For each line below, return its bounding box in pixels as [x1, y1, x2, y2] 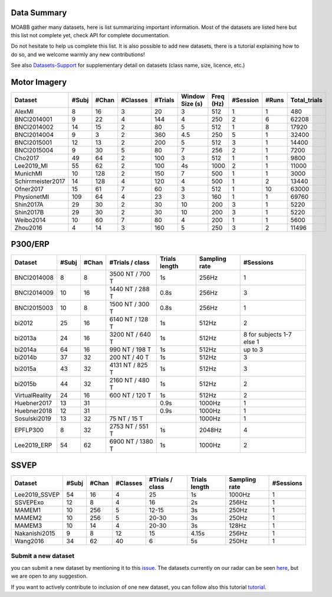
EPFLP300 [14, 426, 44, 434]
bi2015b [14, 380, 37, 388]
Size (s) [180, 99, 203, 107]
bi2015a [14, 364, 37, 373]
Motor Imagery [11, 77, 67, 87]
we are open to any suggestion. [11, 573, 88, 580]
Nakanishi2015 [14, 529, 55, 537]
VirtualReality [14, 391, 52, 399]
